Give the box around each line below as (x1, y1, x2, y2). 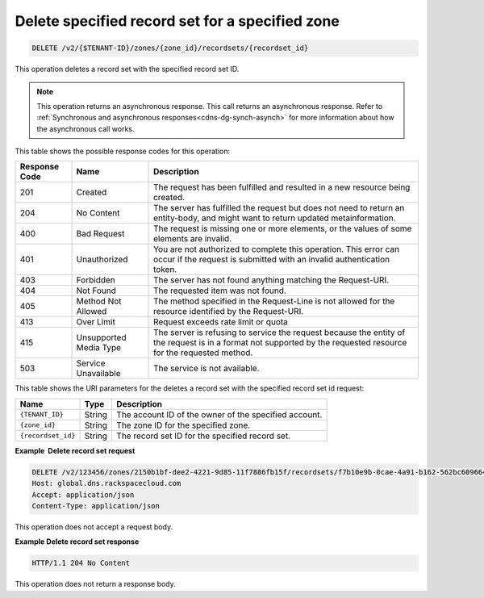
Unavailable (76, 368, 121, 379)
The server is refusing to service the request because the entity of (153, 327, 406, 338)
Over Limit (76, 316, 116, 328)
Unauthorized (76, 254, 128, 266)
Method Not (76, 295, 122, 307)
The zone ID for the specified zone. (116, 420, 251, 431)
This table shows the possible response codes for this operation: (15, 146, 231, 157)
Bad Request (76, 228, 125, 240)
